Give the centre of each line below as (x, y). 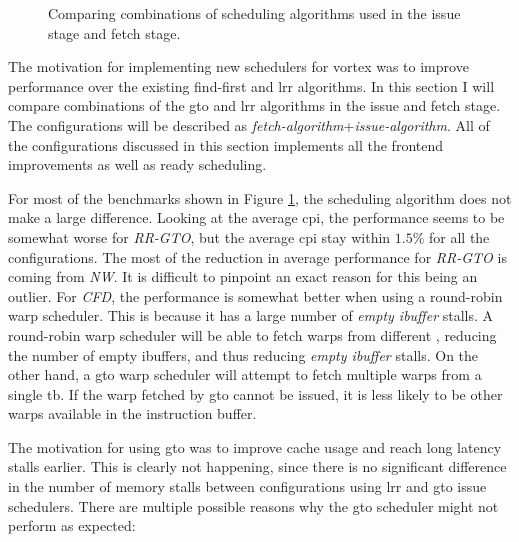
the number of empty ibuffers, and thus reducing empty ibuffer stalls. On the (243, 354)
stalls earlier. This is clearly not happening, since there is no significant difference (257, 466)
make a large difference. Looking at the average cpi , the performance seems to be (256, 217)
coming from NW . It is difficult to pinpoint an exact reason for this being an (243, 276)
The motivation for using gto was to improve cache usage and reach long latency (255, 446)
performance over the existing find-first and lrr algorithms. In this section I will (251, 85)
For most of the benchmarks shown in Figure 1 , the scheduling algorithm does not (260, 197)
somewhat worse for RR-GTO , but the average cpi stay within (199, 236)
